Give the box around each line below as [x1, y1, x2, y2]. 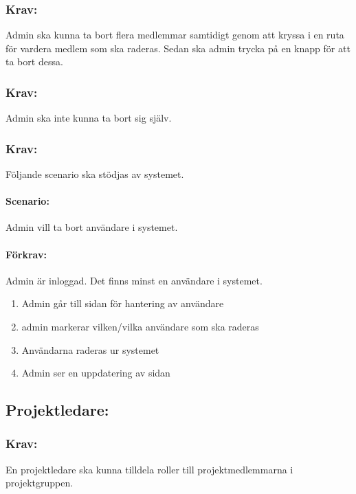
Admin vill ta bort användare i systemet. [5, 220, 178, 234]
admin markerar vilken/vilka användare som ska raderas [21, 319, 259, 333]
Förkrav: [5, 247, 47, 261]
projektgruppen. [5, 475, 74, 490]
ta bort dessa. [5, 54, 63, 69]
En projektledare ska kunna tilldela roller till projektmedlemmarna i [5, 462, 293, 476]
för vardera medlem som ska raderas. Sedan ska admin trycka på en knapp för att [5, 41, 351, 55]
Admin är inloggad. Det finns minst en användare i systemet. [5, 273, 263, 287]
